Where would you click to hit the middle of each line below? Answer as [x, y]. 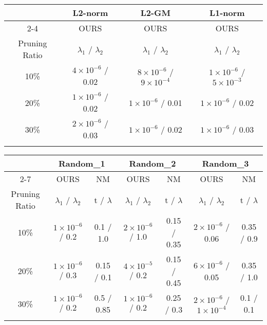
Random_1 [82, 163]
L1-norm [227, 13]
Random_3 [225, 163]
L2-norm [90, 13]
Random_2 [152, 163]
